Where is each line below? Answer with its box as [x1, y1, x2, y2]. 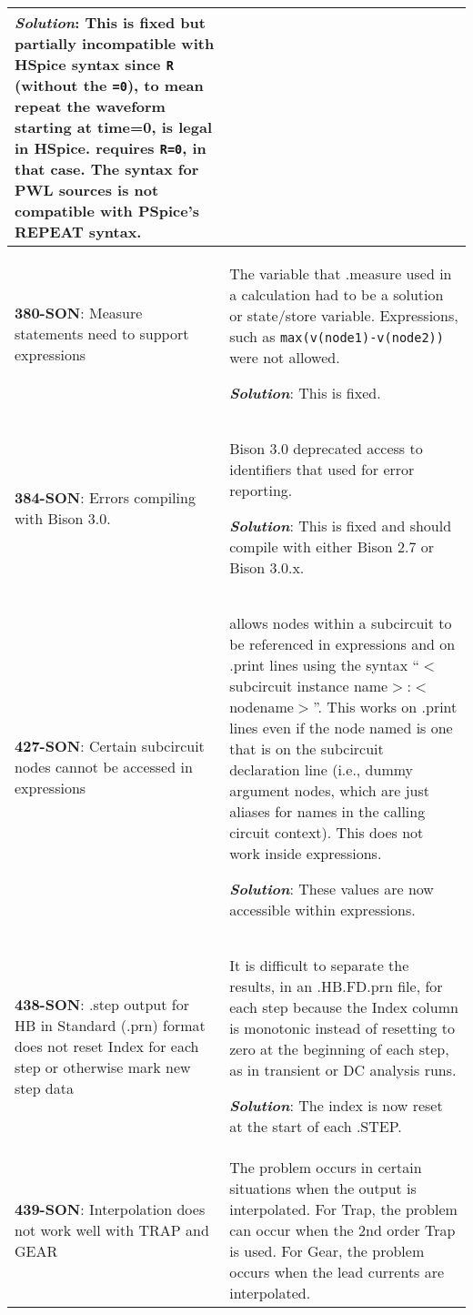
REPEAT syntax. [15, 221, 142, 242]
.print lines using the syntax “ [229, 654, 419, 675]
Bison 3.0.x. [229, 557, 305, 578]
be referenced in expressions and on [229, 633, 456, 654]
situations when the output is [229, 1178, 417, 1199]
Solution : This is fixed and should [229, 515, 452, 536]
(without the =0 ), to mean [15, 75, 204, 96]
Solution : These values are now [229, 878, 434, 899]
